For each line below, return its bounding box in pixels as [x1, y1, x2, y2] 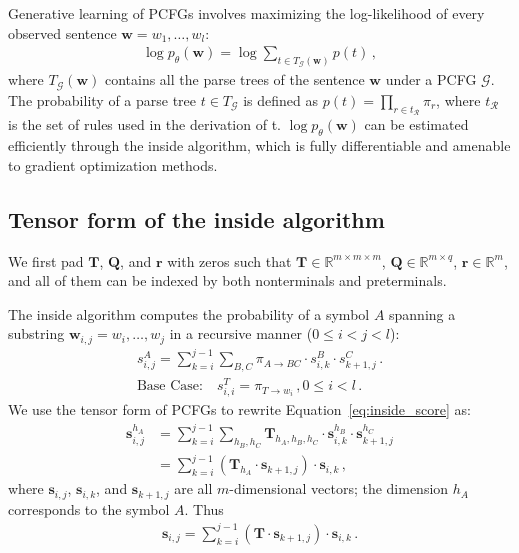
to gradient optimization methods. [8, 154, 218, 175]
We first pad [8, 250, 84, 271]
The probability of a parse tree [8, 89, 197, 110]
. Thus [184, 498, 224, 519]
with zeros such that [167, 250, 292, 271]
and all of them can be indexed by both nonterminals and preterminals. [8, 270, 447, 291]
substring [8, 323, 65, 344]
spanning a [389, 303, 456, 324]
